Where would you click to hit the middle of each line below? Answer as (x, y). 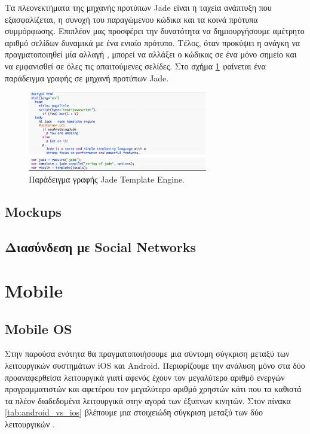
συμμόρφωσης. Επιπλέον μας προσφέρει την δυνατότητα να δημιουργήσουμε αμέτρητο (155, 31)
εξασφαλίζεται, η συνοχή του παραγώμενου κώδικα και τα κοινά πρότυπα (131, 19)
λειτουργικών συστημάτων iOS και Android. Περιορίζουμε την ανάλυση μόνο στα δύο (155, 365)
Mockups (33, 211)
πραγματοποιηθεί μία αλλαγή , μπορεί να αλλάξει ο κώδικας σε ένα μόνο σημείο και (151, 54)
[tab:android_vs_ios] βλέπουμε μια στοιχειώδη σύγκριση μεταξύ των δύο (134, 412)
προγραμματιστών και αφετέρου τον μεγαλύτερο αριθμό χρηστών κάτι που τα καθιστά (153, 389)
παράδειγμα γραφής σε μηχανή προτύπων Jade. (87, 78)
